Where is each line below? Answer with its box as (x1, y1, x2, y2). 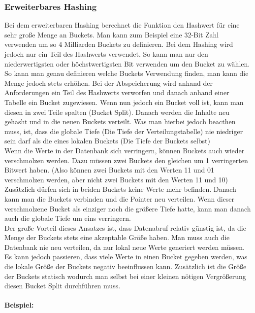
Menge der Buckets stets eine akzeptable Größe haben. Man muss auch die (4, 232, 230, 243)
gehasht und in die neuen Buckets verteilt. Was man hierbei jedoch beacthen (4, 116, 236, 127)
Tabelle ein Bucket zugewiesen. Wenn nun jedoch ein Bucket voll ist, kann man (4, 97, 244, 107)
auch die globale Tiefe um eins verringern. (4, 213, 131, 223)
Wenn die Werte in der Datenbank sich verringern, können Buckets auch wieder (4, 145, 245, 155)
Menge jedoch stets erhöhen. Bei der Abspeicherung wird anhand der (4, 77, 213, 88)
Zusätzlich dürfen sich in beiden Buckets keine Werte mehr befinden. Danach (4, 184, 236, 194)
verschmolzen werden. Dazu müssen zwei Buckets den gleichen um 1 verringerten (4, 155, 248, 165)
